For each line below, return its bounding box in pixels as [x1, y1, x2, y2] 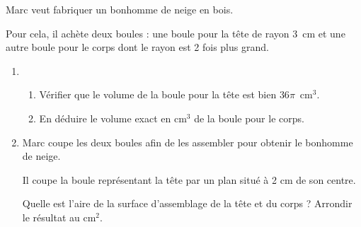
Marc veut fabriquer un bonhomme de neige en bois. [6, 2, 234, 16]
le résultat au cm [22, 209, 96, 224]
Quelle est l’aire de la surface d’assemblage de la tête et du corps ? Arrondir [22, 196, 353, 211]
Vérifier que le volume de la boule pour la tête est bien [39, 87, 277, 102]
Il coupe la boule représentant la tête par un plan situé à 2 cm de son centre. [22, 172, 356, 187]
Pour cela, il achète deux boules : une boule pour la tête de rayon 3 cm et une [6, 25, 345, 40]
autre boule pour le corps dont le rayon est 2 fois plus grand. [6, 40, 269, 54]
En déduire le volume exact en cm [39, 110, 187, 125]
